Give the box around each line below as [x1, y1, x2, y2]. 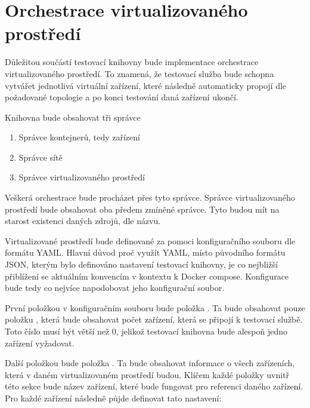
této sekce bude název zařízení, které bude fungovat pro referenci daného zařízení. [5, 380, 303, 392]
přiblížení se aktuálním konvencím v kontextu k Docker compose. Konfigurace [5, 269, 289, 282]
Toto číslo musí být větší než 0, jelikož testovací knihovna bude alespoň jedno [5, 325, 288, 337]
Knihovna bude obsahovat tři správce [5, 111, 141, 123]
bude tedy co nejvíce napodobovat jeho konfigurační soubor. [5, 281, 225, 294]
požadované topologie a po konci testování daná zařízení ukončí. [5, 91, 238, 103]
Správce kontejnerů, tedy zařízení [18, 131, 140, 143]
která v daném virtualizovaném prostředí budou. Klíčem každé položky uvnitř [5, 368, 290, 381]
